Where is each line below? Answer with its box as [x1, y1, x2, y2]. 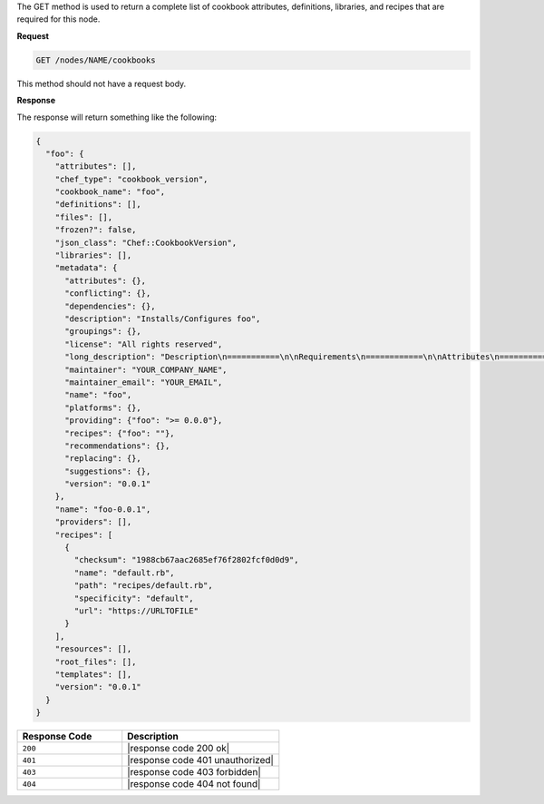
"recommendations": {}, [64, 440, 170, 451]
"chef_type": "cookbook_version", [54, 173, 209, 184]
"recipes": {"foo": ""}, [64, 427, 176, 438]
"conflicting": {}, [64, 289, 151, 299]
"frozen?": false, [54, 225, 137, 235]
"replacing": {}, [64, 454, 142, 464]
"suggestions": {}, [64, 466, 151, 476]
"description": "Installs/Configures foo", [64, 313, 261, 324]
